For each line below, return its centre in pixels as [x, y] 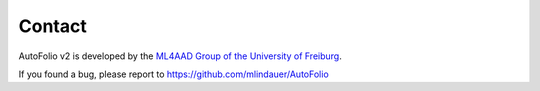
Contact [52, 26]
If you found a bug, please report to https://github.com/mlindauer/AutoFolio [173, 74]
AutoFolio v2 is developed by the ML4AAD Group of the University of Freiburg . [180, 56]
